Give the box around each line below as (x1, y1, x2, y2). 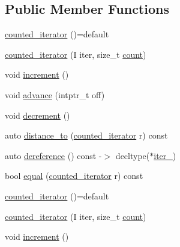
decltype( (115, 149, 150, 161)
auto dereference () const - (5, 149, 102, 161)
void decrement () (5, 108, 70, 121)
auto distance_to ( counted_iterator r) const (5, 129, 168, 142)
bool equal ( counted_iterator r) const (5, 169, 143, 182)
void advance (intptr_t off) (5, 88, 105, 101)
